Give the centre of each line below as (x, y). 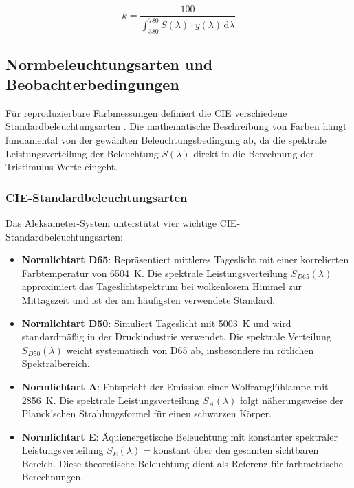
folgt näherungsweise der (292, 400)
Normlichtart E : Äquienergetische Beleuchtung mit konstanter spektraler (179, 436)
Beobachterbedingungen (92, 84)
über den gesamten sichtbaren (256, 450)
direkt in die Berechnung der (254, 153)
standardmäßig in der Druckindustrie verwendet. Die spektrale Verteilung (176, 336)
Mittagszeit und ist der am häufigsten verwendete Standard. (148, 299)
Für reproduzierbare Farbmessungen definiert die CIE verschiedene (146, 112)
